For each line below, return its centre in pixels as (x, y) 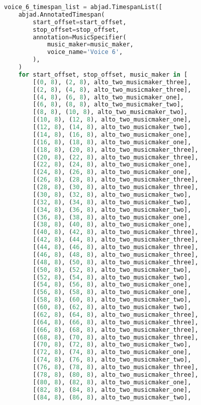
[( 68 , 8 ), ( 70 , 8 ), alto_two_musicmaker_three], (116, 337)
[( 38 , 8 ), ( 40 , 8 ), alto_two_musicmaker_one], (112, 225)
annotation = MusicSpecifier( (80, 37)
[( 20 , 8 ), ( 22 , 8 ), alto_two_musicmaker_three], (116, 157)
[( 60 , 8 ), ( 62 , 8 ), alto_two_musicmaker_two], (112, 307)
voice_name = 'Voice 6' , (85, 52)
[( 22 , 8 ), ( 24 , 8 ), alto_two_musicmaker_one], (112, 165)
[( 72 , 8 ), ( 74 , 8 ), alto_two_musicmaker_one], (112, 352)
